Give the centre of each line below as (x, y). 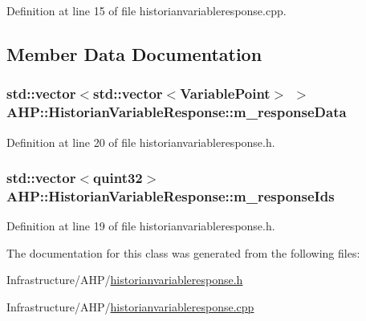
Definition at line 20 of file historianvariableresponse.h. (141, 142)
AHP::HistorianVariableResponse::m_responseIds (171, 195)
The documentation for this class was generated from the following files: (183, 252)
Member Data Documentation (134, 53)
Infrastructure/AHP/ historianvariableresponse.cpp (130, 307)
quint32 (118, 178)
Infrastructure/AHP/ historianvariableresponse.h (125, 280)
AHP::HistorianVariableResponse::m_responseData (177, 112)
